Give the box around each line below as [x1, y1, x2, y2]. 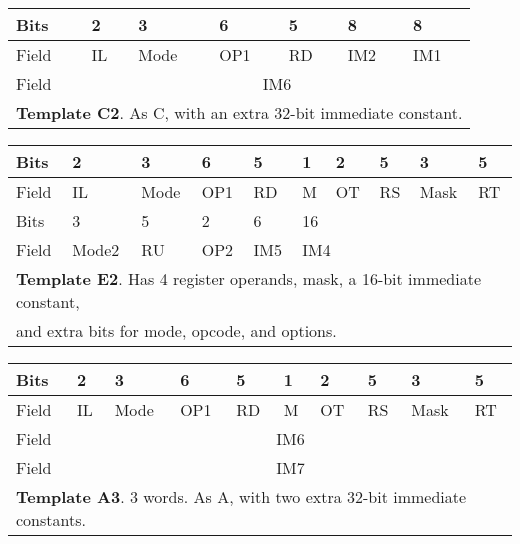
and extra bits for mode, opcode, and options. [16, 319, 337, 342]
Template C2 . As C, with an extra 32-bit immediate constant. [16, 101, 463, 124]
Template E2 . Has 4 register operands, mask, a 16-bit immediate [16, 267, 481, 290]
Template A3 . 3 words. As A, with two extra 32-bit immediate [16, 485, 467, 508]
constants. [16, 508, 86, 531]
